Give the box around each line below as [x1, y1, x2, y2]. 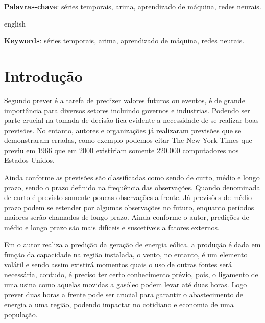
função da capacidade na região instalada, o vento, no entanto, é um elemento [4, 249, 248, 260]
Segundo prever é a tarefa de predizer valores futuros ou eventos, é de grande [4, 94, 245, 105]
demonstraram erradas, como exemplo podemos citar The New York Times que [4, 135, 252, 145]
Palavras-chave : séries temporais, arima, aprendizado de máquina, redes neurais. [4, 1, 261, 11]
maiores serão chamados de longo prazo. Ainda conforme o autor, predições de [4, 212, 249, 222]
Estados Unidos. [4, 155, 55, 165]
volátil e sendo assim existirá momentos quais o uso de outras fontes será [4, 259, 232, 269]
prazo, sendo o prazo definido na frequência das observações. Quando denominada [4, 182, 260, 192]
